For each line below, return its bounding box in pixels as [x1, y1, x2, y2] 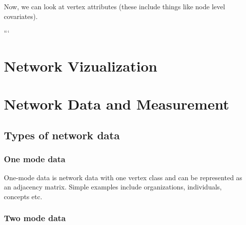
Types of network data [4, 127, 120, 142]
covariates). [4, 11, 38, 21]
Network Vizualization [4, 56, 158, 75]
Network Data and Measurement [4, 94, 229, 114]
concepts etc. [4, 191, 42, 201]
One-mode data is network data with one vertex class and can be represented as [4, 172, 243, 182]
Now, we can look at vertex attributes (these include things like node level [4, 1, 225, 11]
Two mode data [4, 212, 66, 224]
